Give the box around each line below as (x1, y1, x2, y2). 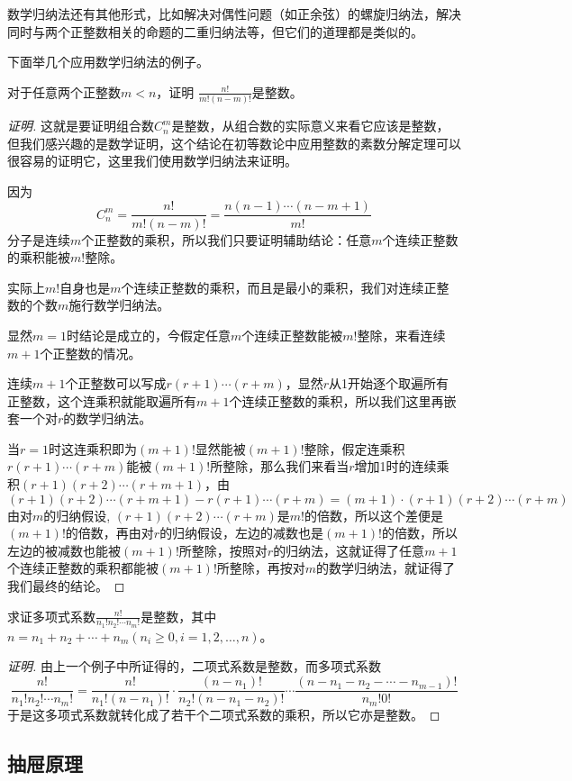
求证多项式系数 (7, 606, 95, 625)
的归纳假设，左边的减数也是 (159, 523, 324, 542)
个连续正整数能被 (241, 325, 343, 344)
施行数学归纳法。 (68, 295, 170, 314)
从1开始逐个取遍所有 (329, 374, 449, 393)
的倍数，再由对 (65, 523, 154, 542)
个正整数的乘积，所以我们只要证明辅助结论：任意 (81, 230, 372, 249)
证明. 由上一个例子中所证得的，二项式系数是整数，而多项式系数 (7, 657, 381, 676)
